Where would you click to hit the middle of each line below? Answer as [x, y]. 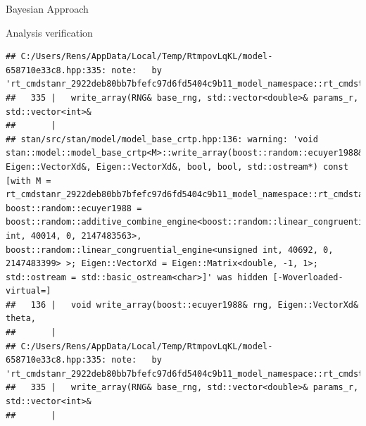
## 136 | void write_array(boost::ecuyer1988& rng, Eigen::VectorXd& [182, 305]
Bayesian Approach [47, 8]
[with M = [29, 181]
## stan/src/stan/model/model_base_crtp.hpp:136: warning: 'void [162, 139]
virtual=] [29, 291]
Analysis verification [49, 32]
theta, [21, 319]
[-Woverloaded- [308, 277]
